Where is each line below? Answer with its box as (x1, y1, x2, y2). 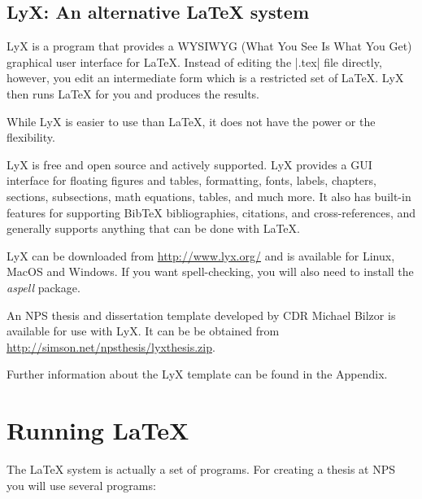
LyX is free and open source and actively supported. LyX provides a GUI (7, 155, 372, 173)
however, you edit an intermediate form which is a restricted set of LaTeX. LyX (7, 69, 404, 86)
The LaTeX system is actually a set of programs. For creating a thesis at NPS (7, 461, 396, 478)
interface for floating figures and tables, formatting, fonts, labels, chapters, (7, 172, 376, 189)
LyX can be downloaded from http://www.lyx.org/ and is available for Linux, (7, 247, 395, 264)
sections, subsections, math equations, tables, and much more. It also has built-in (7, 187, 411, 204)
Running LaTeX (7, 414, 189, 447)
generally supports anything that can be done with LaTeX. (7, 220, 300, 237)
